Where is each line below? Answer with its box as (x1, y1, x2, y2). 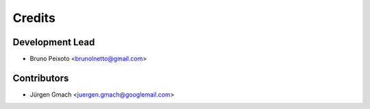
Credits (12, 10, 56, 25)
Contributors (12, 72, 69, 84)
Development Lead (12, 36, 95, 48)
